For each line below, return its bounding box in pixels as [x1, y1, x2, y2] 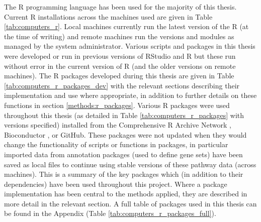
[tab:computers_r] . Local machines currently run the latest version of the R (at [4, 21, 249, 32]
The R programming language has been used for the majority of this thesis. [4, 2, 237, 12]
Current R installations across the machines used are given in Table [4, 11, 213, 22]
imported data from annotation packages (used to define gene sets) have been [4, 149, 243, 159]
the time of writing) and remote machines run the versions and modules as [4, 31, 234, 41]
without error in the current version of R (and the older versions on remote [4, 60, 236, 71]
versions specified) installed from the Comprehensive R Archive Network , [4, 120, 231, 130]
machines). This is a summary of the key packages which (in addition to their [4, 169, 243, 179]
